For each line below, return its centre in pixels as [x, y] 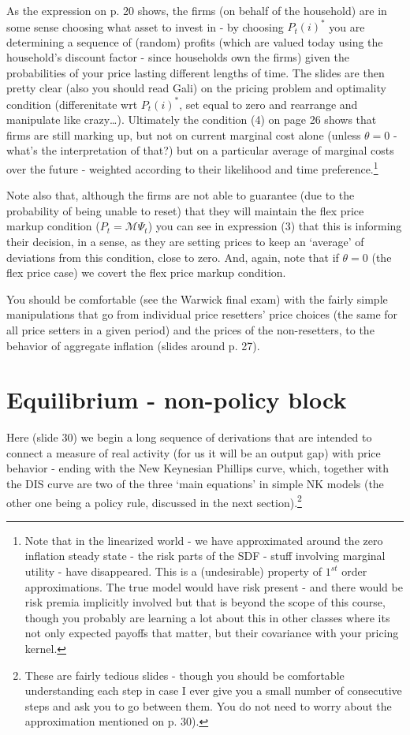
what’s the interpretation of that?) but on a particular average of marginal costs [200, 150]
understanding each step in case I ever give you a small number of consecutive [213, 690]
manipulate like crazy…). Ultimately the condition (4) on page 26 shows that [192, 119]
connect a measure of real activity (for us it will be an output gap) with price [194, 452]
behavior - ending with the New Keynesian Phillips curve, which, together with [198, 468]
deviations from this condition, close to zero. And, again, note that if [173, 257]
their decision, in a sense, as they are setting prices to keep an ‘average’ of [185, 241]
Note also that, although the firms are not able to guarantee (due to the [181, 195]
